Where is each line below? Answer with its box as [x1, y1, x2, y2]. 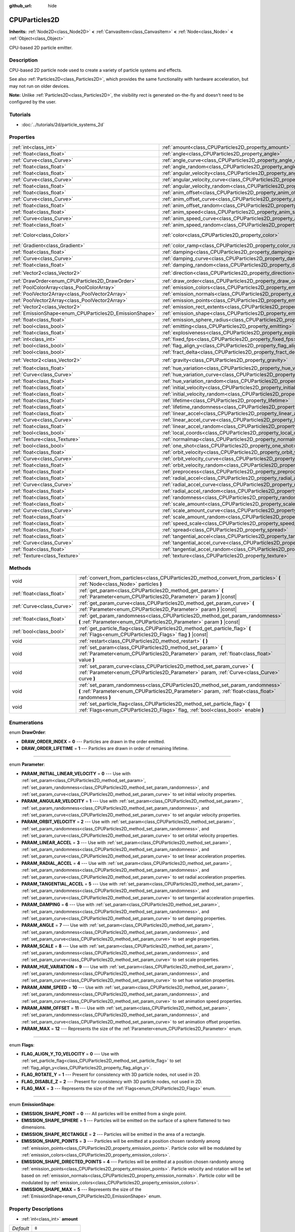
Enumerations [9, 719, 44, 726]
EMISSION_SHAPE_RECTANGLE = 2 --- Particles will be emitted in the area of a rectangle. [21, 1131, 206, 1137]
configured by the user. [9, 99, 57, 105]
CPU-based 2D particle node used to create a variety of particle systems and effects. [9, 67, 182, 73]
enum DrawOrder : [9, 729, 46, 735]
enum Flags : [9, 1042, 34, 1048]
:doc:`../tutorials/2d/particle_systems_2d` [21, 121, 105, 128]
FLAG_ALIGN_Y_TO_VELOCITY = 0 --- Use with [21, 1051, 119, 1057]
